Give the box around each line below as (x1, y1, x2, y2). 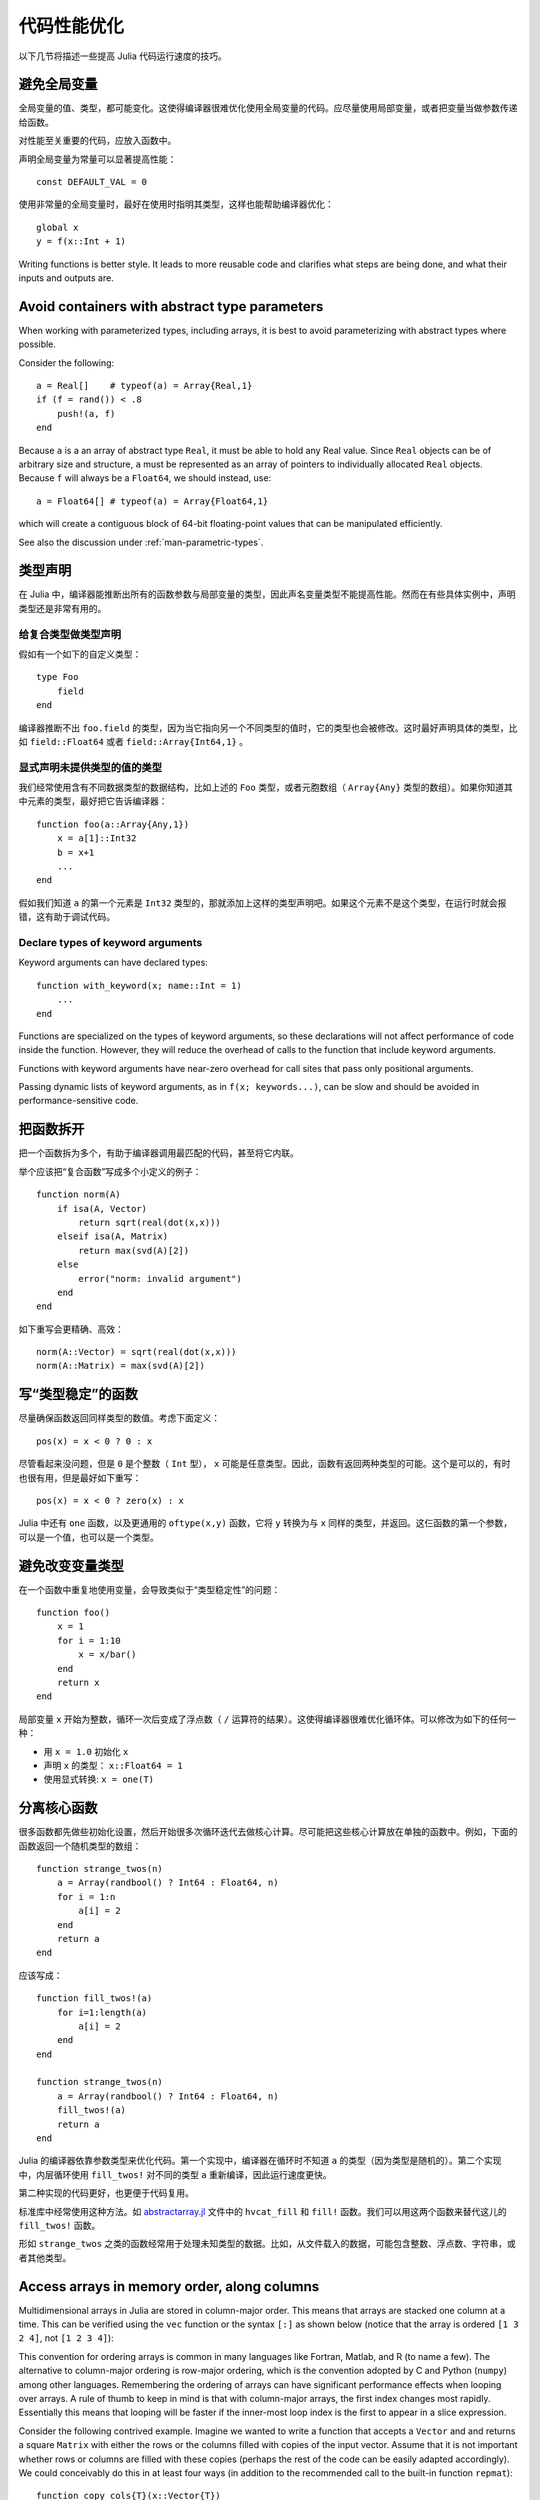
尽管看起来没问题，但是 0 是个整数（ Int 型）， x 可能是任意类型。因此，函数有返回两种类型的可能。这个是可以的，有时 (18, 1458, 511, 1470)
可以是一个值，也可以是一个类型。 (18, 1531, 159, 1543)
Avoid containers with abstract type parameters (18, 298, 324, 315)
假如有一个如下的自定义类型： (18, 648, 142, 660)
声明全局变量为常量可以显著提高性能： (18, 153, 177, 165)
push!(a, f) (56, 408, 116, 419)
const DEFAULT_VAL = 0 (36, 176, 148, 188)
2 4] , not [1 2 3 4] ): (18, 2332, 114, 2344)
